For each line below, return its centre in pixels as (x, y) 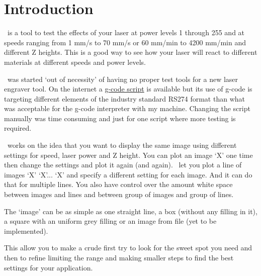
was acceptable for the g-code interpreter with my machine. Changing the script (127, 108)
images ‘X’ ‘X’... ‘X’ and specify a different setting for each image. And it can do (128, 174)
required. (18, 128)
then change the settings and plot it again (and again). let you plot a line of (123, 165)
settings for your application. (49, 267)
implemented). (26, 231)
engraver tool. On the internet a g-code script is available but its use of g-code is (128, 89)
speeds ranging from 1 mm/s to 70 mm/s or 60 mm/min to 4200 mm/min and (125, 42)
